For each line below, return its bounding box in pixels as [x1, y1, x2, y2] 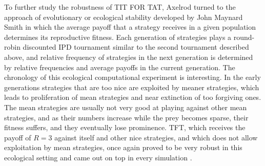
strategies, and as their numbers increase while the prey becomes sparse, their [4, 112, 249, 122]
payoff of [4, 132, 31, 142]
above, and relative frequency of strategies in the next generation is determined [4, 51, 253, 62]
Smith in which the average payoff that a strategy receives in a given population [4, 22, 256, 32]
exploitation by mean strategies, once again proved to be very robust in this [4, 142, 242, 153]
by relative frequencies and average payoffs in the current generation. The [4, 61, 235, 72]
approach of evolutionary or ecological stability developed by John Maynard [4, 11, 243, 22]
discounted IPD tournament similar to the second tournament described [23, 42, 249, 52]
